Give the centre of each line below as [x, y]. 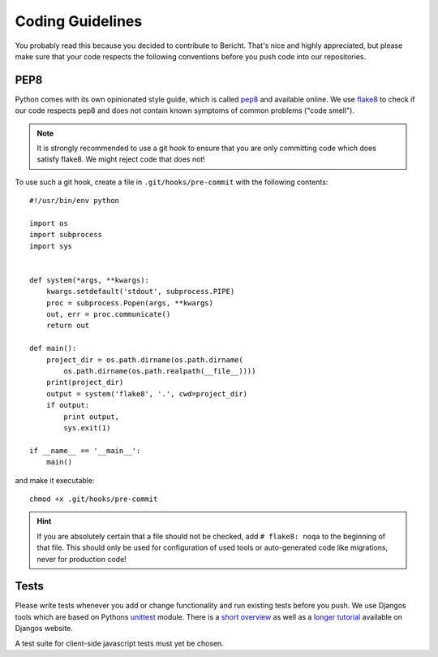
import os [49, 223]
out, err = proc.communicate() [108, 314]
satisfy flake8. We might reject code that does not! [121, 159]
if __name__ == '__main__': [85, 450]
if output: [68, 405]
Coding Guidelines [79, 21]
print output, [92, 417]
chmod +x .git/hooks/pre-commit [94, 499]
